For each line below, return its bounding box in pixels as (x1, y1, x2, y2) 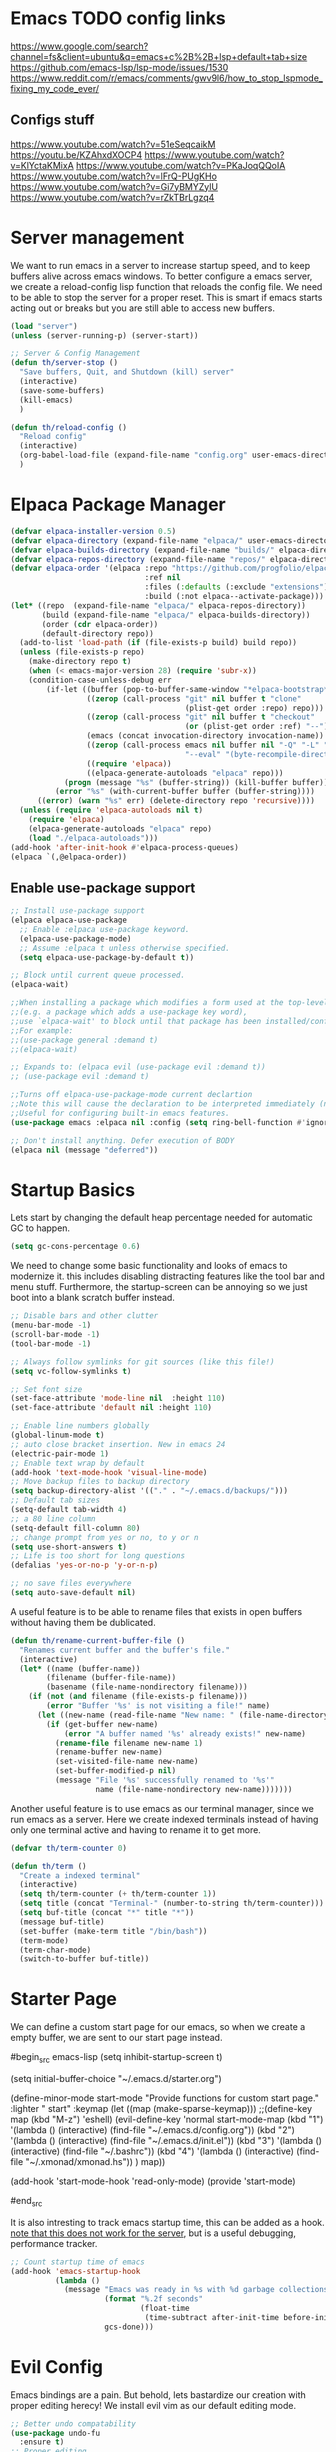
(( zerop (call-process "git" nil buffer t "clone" (86, 693, 302, 704)
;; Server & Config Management (10, 348, 141, 359)
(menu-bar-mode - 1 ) (10, 1320, 92, 1331)
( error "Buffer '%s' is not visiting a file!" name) (46, 1701, 271, 1711)
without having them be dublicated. (10, 1616, 157, 1628)
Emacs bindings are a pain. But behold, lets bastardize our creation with (10, 2388, 307, 2401)
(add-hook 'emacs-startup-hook (10, 2266, 141, 2276)
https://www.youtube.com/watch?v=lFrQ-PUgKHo (10, 170, 218, 182)
